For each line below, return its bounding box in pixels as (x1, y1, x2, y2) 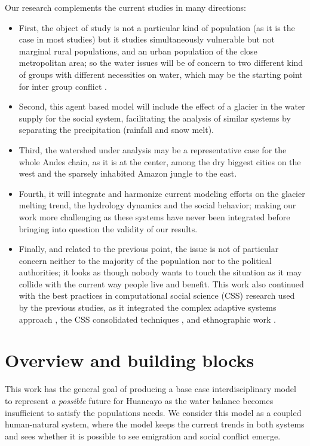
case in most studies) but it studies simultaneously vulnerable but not (19, 33, 275, 45)
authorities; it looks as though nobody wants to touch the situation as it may (19, 266, 302, 278)
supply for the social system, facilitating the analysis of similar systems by (19, 111, 291, 124)
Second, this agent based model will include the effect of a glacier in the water (19, 100, 305, 113)
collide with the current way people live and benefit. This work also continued (19, 277, 304, 290)
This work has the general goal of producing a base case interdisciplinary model (5, 383, 296, 395)
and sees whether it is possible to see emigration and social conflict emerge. (5, 429, 281, 442)
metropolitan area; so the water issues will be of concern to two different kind (19, 56, 303, 69)
